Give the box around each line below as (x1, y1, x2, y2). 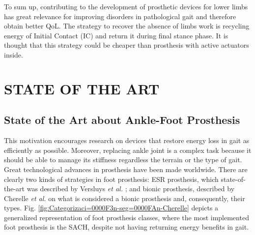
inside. (4, 49, 23, 59)
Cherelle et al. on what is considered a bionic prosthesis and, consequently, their (4, 193, 245, 203)
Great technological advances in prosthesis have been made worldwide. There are (4, 164, 248, 174)
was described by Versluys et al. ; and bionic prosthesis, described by (27, 183, 235, 194)
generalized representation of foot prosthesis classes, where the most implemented (4, 212, 249, 222)
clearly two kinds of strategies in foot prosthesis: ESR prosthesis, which (4, 174, 219, 184)
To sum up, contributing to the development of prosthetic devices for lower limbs (4, 1, 248, 11)
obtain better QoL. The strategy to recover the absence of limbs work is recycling (4, 21, 250, 31)
